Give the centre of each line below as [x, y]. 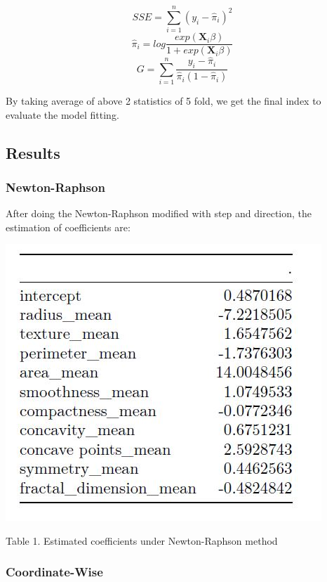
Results [33, 152]
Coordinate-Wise [54, 572]
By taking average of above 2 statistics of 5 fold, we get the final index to [163, 100]
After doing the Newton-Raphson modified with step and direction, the [159, 213]
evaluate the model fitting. [62, 114]
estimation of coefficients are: [68, 227]
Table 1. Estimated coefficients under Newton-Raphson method [142, 540]
